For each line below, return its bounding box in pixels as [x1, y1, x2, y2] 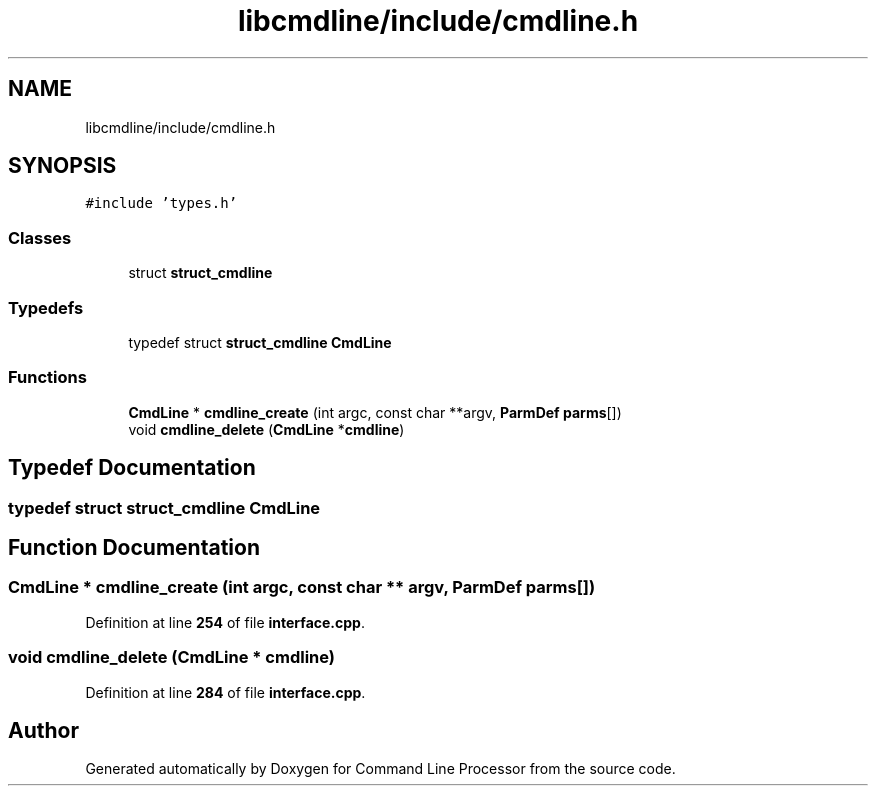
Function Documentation [8, 534, 260, 560]
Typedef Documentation [8, 455, 256, 481]
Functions [8, 367, 87, 388]
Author [8, 717, 79, 743]
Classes [8, 227, 72, 248]
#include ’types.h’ [85, 195, 238, 212]
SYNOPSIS [8, 153, 117, 179]
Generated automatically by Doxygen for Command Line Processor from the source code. [85, 760, 676, 778]
